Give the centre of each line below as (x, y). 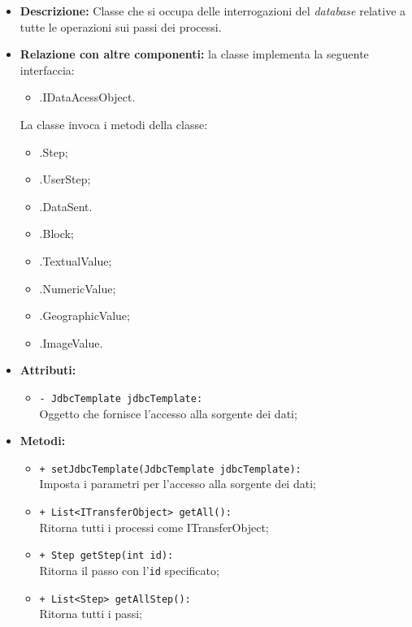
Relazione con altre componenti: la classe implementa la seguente (194, 54)
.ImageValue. (71, 342)
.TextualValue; (76, 260)
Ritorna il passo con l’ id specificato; (129, 570)
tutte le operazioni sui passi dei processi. (121, 26)
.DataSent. (66, 206)
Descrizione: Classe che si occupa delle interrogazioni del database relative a (213, 11)
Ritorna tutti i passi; (91, 614)
